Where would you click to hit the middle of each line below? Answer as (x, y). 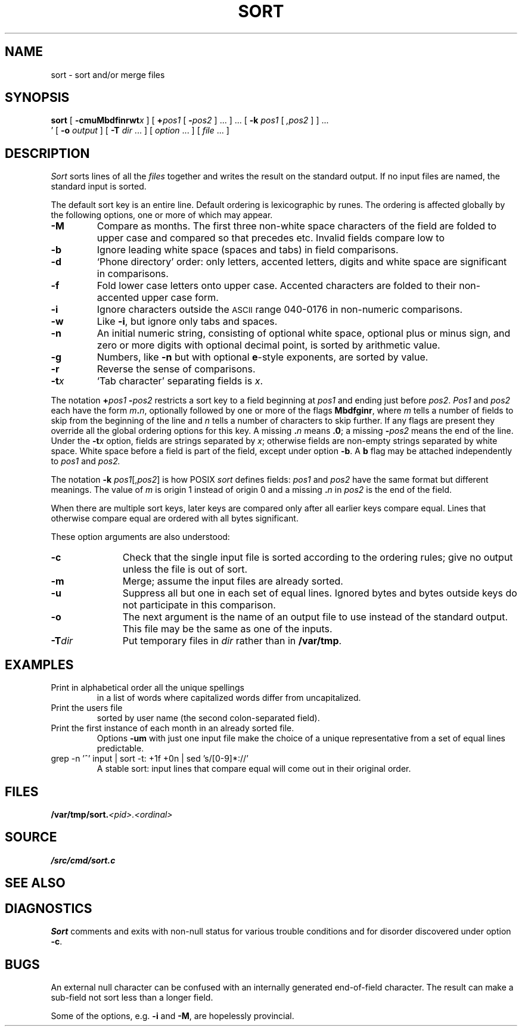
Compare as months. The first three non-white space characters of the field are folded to (297, 226)
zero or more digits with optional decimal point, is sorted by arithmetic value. (268, 345)
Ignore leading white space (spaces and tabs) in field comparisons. (248, 250)
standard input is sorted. (99, 187)
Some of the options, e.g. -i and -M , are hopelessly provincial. (173, 1016)
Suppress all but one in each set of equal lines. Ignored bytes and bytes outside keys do (320, 593)
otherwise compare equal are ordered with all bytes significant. (175, 518)
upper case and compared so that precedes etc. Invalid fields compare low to (271, 238)
